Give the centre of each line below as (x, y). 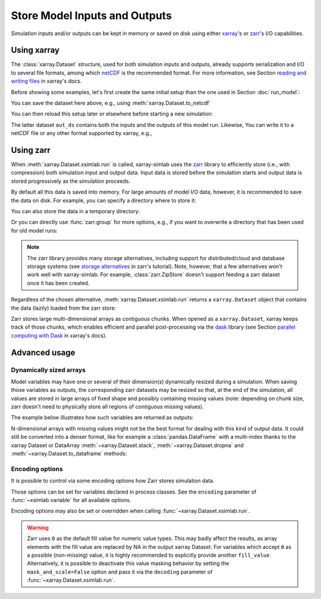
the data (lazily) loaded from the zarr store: (64, 308)
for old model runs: (34, 230)
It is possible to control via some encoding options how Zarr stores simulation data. (113, 481)
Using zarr (31, 150)
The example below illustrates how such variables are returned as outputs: (102, 417)
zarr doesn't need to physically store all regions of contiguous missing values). (108, 407)
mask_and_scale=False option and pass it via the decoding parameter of (120, 572)
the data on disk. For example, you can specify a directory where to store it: (103, 200)
